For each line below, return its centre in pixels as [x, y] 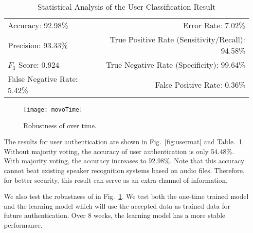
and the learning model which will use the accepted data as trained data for [117, 205]
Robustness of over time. [60, 125]
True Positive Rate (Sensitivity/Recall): [178, 39]
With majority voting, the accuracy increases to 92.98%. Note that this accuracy [124, 161]
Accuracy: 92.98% [38, 25]
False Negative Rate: [43, 79]
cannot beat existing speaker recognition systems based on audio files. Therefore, [124, 170]
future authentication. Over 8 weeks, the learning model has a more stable [115, 215]
